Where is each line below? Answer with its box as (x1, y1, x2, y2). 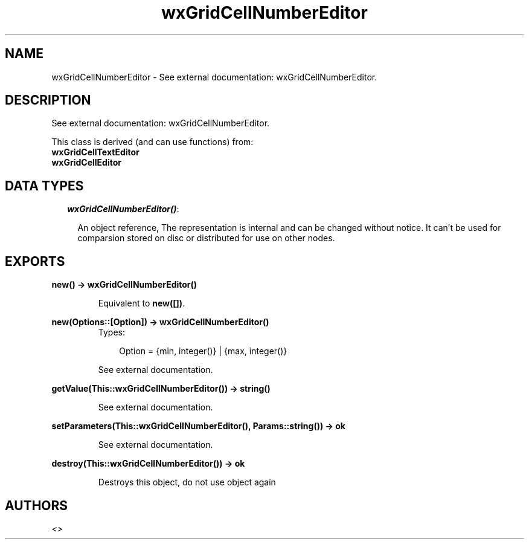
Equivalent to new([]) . (98, 298, 185, 309)
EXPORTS (5, 253, 65, 269)
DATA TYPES (5, 178, 84, 193)
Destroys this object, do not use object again (98, 477, 276, 488)
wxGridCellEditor (51, 157, 121, 168)
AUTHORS (5, 497, 68, 513)
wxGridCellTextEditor (51, 147, 139, 158)
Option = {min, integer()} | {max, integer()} (119, 346, 287, 357)
